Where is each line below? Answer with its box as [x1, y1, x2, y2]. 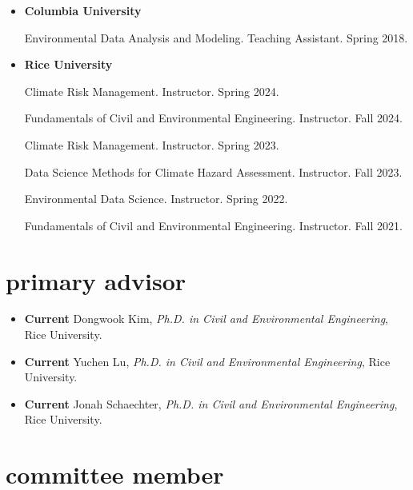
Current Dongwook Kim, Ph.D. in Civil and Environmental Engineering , [24, 310, 388, 327]
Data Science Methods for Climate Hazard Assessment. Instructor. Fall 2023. [24, 163, 403, 180]
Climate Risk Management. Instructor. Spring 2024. [24, 82, 279, 99]
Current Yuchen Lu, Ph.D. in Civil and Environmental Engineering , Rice [24, 353, 391, 369]
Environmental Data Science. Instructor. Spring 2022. [24, 190, 288, 207]
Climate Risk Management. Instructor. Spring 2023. [24, 136, 279, 153]
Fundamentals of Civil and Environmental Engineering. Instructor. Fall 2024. [24, 110, 403, 126]
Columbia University [24, 2, 142, 18]
